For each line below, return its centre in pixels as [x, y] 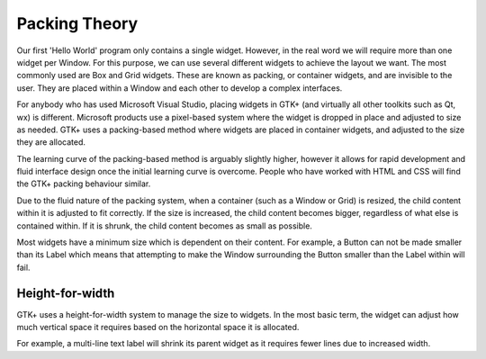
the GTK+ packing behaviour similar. [84, 184]
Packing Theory [77, 23]
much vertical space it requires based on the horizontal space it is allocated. [158, 328]
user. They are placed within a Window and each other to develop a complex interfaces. [180, 88]
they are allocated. [51, 142]
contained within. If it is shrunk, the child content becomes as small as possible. [164, 226]
